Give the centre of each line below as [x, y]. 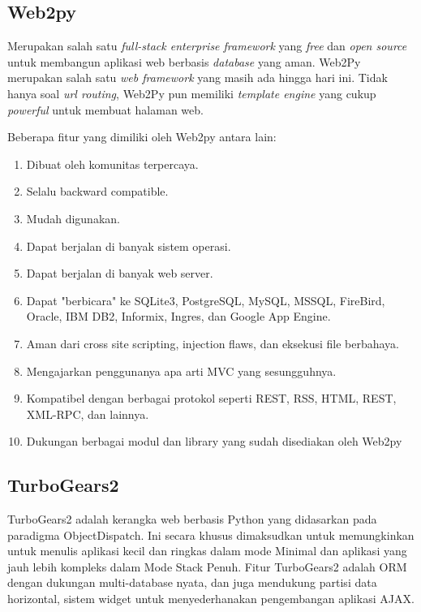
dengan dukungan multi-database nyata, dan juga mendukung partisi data [192, 582]
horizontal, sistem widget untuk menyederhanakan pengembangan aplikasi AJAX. [211, 599]
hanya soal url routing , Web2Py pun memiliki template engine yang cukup [192, 93]
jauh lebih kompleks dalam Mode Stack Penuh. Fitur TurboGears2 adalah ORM [207, 566]
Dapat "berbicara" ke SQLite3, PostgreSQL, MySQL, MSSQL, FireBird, [206, 300]
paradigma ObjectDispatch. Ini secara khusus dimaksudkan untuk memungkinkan [211, 534]
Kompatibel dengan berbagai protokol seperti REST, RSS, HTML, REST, [211, 398]
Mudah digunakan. [73, 218]
